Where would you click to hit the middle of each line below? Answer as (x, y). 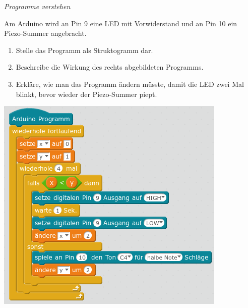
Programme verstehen (37, 6)
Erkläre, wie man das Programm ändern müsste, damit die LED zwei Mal (130, 84)
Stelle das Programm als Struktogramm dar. (84, 50)
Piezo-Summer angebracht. (45, 33)
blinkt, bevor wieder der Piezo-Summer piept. (86, 94)
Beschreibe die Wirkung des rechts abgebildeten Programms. (110, 67)
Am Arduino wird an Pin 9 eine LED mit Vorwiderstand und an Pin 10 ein (121, 23)
